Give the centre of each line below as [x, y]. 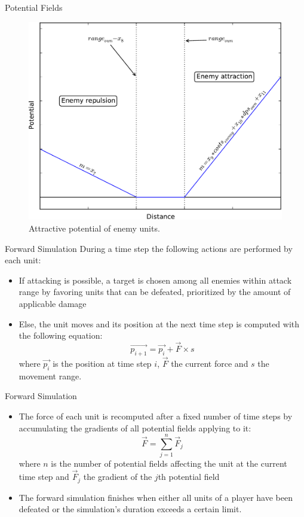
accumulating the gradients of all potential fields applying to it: [135, 428]
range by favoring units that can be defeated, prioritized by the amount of [155, 292]
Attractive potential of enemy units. [94, 228]
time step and [44, 477]
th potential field [189, 477]
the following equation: [61, 335]
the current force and [210, 363]
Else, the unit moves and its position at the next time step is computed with [159, 323]
